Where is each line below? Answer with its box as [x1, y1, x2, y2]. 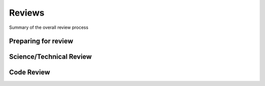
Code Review [9, 68, 51, 77]
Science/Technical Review [9, 53, 92, 61]
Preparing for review [9, 37, 74, 45]
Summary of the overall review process [9, 24, 88, 30]
